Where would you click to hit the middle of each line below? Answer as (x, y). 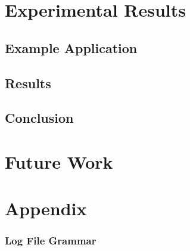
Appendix (46, 208)
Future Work (59, 161)
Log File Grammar (51, 241)
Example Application (71, 47)
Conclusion (39, 118)
